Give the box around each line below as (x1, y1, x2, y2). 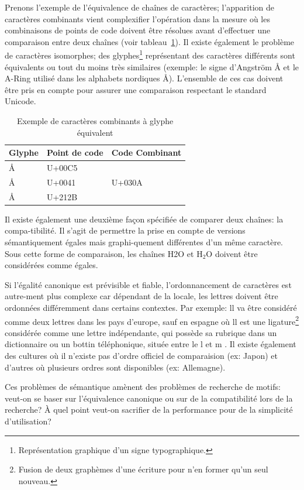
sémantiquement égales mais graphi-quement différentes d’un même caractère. (5, 236, 283, 248)
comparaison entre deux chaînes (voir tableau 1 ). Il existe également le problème (5, 35, 295, 47)
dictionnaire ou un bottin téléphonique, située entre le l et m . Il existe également (5, 338, 296, 350)
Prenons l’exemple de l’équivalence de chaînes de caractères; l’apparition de (5, 1, 275, 13)
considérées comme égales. (5, 259, 98, 271)
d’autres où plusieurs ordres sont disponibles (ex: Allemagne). (5, 361, 226, 373)
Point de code (46, 146, 103, 159)
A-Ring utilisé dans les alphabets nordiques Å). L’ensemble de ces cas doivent (5, 72, 284, 84)
